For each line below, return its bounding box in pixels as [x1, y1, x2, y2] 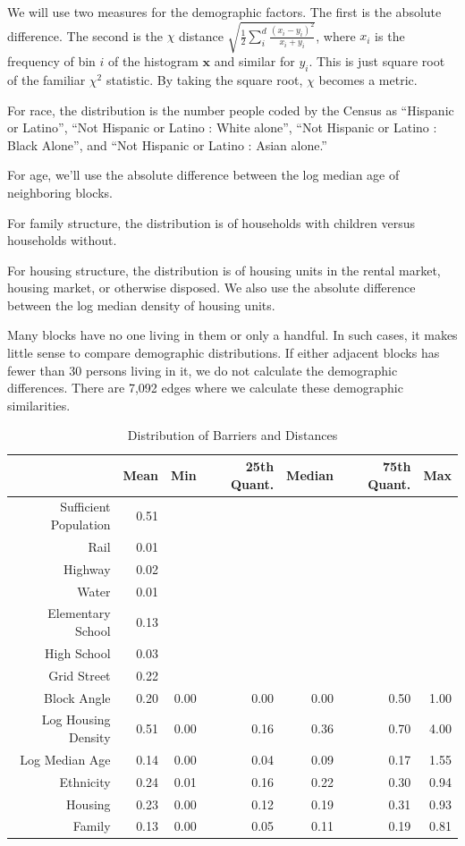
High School [45, 643, 111, 662]
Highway [63, 559, 111, 578]
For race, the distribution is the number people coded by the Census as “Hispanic [7, 100, 454, 119]
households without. [7, 231, 117, 250]
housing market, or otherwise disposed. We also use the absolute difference [7, 278, 416, 297]
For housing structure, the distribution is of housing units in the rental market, [7, 260, 441, 279]
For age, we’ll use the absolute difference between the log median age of [7, 165, 400, 184]
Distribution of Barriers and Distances [127, 426, 338, 444]
